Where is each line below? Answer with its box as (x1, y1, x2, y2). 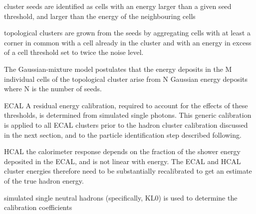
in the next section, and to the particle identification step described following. (4, 129, 242, 140)
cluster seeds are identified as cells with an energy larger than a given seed (4, 1, 232, 11)
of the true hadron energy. (4, 175, 84, 186)
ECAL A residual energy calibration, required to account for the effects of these (4, 100, 248, 110)
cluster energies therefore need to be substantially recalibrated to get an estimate (4, 166, 252, 176)
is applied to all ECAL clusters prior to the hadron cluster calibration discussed (4, 119, 248, 130)
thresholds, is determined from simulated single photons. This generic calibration (4, 110, 252, 120)
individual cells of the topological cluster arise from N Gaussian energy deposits (4, 73, 248, 84)
